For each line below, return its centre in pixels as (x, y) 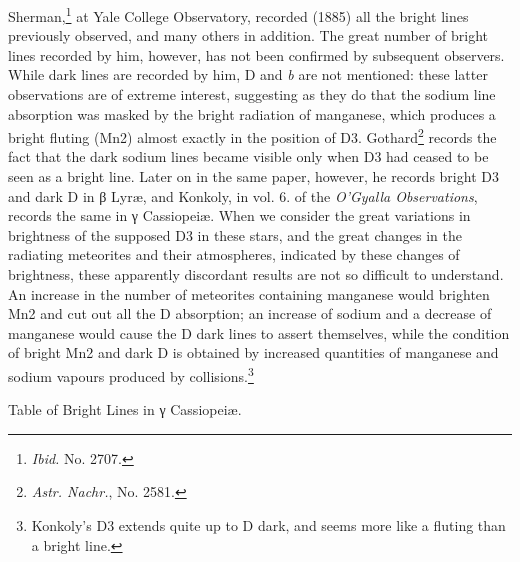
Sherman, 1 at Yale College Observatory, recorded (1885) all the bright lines (238, 14)
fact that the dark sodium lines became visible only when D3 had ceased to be (248, 156)
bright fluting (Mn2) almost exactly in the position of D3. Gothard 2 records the (252, 135)
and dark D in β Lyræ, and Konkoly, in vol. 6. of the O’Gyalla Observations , (243, 195)
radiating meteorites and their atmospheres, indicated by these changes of (234, 254)
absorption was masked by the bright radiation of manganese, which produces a (252, 113)
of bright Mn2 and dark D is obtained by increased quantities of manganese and (253, 352)
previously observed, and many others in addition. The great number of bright (248, 35)
